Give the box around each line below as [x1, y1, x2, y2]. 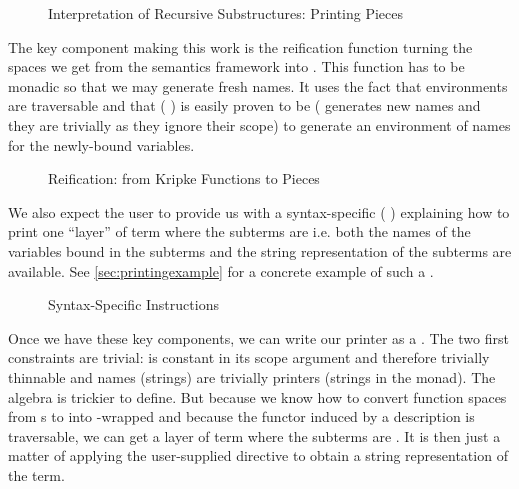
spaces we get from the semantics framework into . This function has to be [8, 56, 465, 77]
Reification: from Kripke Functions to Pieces [48, 168, 320, 189]
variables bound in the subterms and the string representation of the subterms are [8, 240, 512, 261]
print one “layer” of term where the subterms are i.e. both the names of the [8, 221, 471, 242]
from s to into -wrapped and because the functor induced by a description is [8, 406, 475, 427]
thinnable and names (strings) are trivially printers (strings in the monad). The [8, 366, 496, 387]
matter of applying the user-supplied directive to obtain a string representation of [8, 445, 508, 466]
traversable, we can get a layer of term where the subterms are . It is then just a [8, 425, 501, 446]
